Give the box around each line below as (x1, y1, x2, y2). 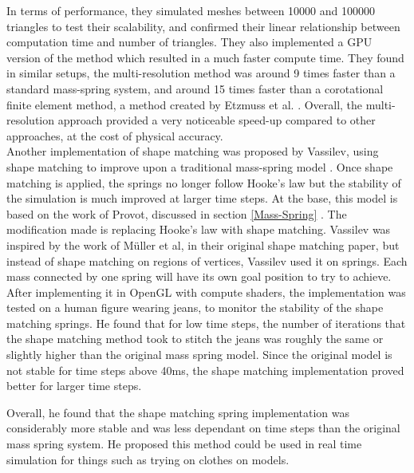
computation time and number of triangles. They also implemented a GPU (6, 34, 373, 50)
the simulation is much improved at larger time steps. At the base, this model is (6, 190, 398, 207)
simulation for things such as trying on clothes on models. (6, 451, 290, 467)
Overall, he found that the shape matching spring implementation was (6, 404, 350, 420)
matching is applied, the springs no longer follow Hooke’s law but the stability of (6, 174, 401, 191)
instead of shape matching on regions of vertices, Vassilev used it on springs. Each (6, 252, 408, 269)
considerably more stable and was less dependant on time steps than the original (6, 420, 400, 436)
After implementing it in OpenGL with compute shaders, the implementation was (6, 283, 406, 300)
